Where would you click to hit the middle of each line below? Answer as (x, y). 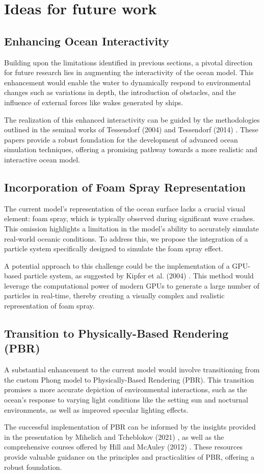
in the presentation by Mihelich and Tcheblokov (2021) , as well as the (114, 436)
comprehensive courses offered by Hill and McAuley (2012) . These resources (124, 447)
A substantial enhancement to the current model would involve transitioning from (132, 370)
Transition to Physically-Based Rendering (116, 333)
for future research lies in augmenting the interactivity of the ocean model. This (129, 72)
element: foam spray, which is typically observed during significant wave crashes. (130, 218)
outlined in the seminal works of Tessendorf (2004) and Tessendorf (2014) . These (131, 129)
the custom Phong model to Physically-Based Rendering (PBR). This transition (129, 379)
